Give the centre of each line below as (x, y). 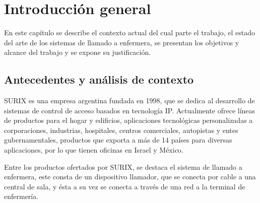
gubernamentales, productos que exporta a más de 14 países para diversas (118, 140)
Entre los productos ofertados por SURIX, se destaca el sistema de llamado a (123, 166)
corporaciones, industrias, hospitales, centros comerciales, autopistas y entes (121, 130)
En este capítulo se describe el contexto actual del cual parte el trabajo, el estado (129, 32)
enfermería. (21, 196)
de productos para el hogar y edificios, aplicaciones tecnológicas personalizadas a (128, 120)
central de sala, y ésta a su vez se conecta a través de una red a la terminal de (125, 186)
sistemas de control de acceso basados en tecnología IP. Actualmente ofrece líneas (130, 110)
